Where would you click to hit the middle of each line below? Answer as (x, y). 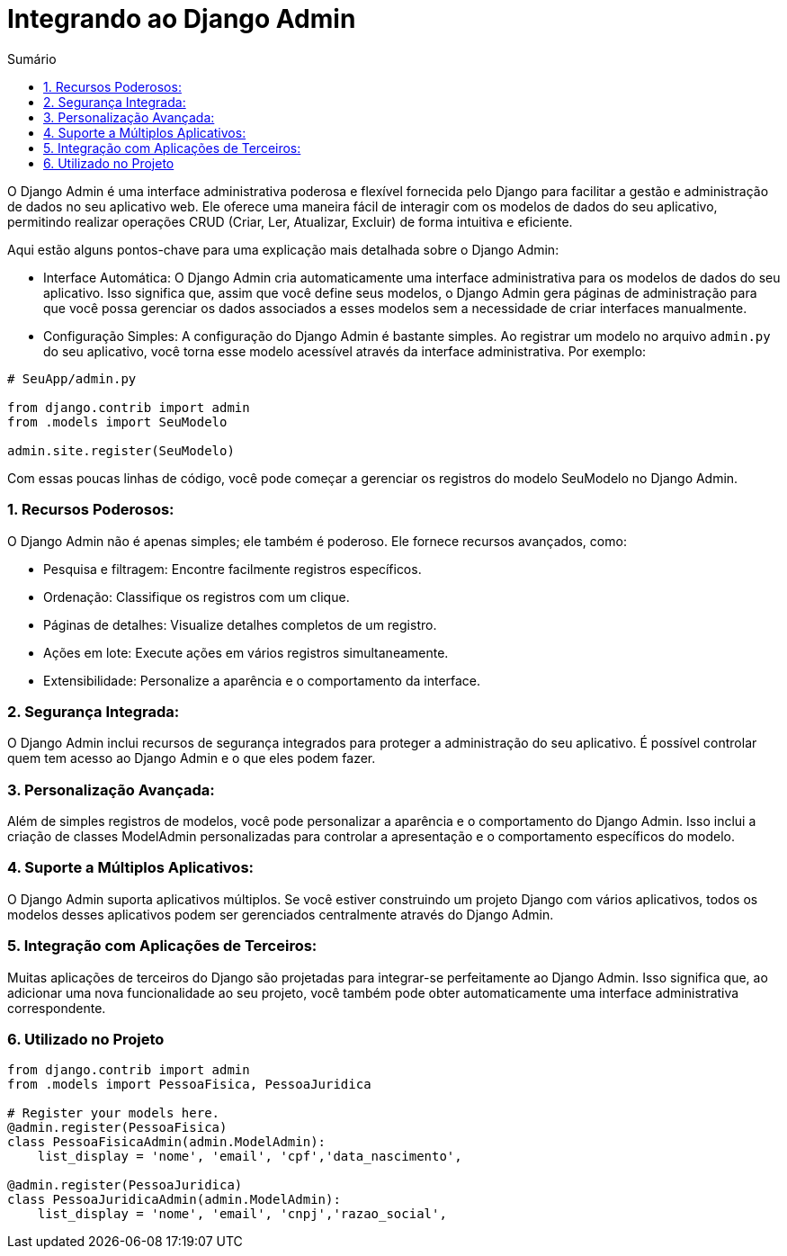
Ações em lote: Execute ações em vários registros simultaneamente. (246, 652)
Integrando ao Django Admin (182, 19)
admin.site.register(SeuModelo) (121, 450)
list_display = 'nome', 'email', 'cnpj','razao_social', (242, 1214)
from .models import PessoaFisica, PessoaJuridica (189, 1085)
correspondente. (57, 1008)
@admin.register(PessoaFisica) (117, 1128)
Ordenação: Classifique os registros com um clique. (197, 597)
